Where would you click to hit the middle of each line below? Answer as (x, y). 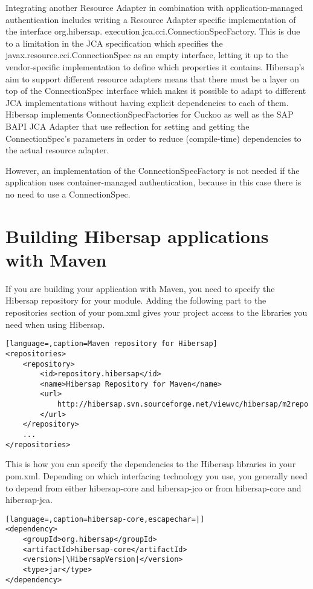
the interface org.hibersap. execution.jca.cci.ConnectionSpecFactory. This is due (153, 31)
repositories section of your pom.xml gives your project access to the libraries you (156, 312)
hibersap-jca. (29, 500)
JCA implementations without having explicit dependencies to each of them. (147, 102)
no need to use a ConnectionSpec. (68, 194)
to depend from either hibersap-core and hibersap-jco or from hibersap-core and (153, 488)
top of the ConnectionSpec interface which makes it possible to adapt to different (156, 91)
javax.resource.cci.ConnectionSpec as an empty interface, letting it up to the (147, 55)
